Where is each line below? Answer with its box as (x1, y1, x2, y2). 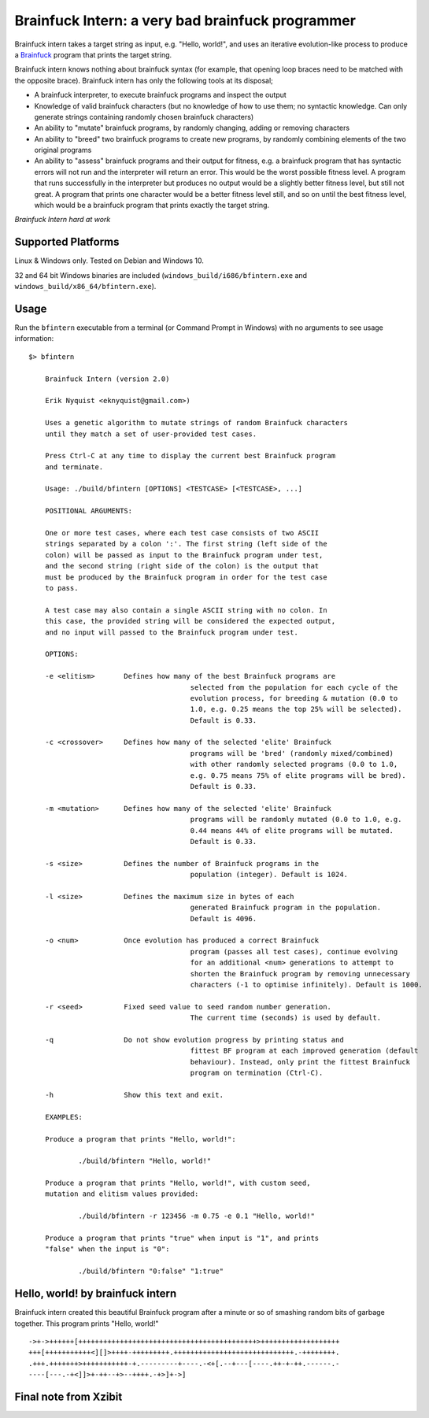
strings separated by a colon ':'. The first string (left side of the (44, 539, 327, 549)
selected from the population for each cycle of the (190, 683, 398, 692)
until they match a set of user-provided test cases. (44, 429, 257, 439)
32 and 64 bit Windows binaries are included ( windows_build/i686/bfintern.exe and (14, 270, 307, 280)
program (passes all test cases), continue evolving (190, 947, 398, 956)
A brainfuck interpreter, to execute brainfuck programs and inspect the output (34, 91, 287, 100)
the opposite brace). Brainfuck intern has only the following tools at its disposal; (14, 76, 273, 85)
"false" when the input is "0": (44, 1245, 170, 1253)
